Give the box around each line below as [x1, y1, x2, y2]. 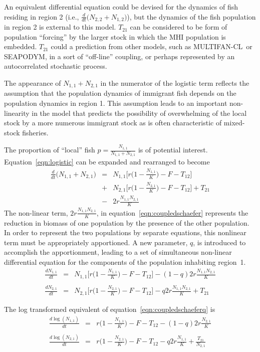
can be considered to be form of [130, 22, 227, 32]
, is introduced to [193, 237, 246, 247]
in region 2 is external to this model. [4, 22, 116, 32]
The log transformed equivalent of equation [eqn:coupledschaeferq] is [4, 303, 215, 314]
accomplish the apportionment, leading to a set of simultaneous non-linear [4, 247, 232, 257]
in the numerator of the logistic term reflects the [100, 78, 249, 88]
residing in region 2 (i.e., [4, 11, 79, 22]
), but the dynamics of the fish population [127, 11, 256, 22]
